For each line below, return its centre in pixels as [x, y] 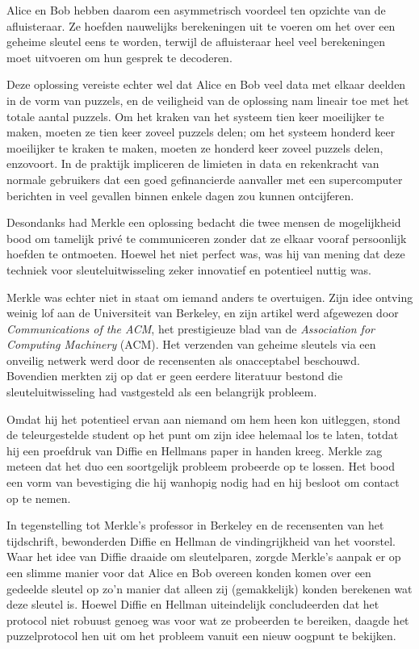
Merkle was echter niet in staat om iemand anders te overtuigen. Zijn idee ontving [210, 297]
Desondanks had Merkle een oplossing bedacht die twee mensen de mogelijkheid [204, 222]
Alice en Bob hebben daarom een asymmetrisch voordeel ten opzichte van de [196, 10]
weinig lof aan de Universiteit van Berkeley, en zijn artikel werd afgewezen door [203, 313]
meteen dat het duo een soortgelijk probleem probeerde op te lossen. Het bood [201, 466]
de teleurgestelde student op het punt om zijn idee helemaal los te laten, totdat [203, 435]
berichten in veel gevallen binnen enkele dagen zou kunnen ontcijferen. [180, 195]
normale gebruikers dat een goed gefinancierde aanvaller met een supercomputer [205, 179]
